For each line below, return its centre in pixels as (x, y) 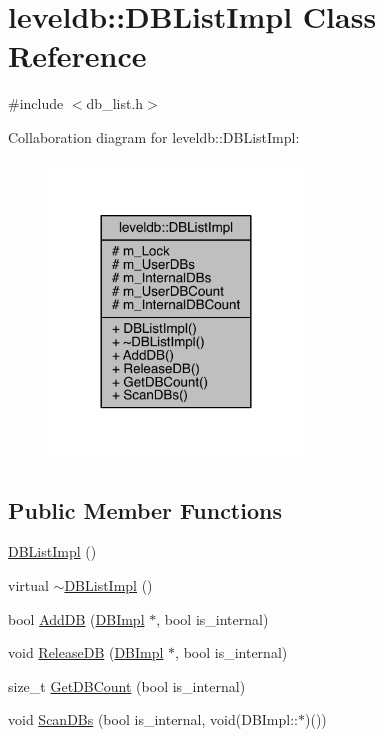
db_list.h (115, 103)
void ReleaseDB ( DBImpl (86, 652)
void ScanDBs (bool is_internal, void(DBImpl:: (153, 719)
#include (36, 103)
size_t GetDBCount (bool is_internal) (127, 685)
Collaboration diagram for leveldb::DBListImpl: (154, 136)
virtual (28, 585)
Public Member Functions (145, 509)
